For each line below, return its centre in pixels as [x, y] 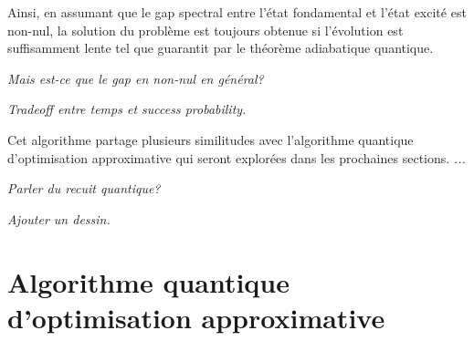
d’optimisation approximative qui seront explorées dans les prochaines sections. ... [237, 157]
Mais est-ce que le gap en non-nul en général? [136, 78]
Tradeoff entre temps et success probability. [127, 109]
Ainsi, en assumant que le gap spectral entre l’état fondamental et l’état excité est [237, 12]
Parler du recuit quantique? [84, 188]
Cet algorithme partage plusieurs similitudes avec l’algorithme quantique [211, 139]
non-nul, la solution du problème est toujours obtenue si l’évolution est [205, 30]
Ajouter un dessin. [59, 218]
